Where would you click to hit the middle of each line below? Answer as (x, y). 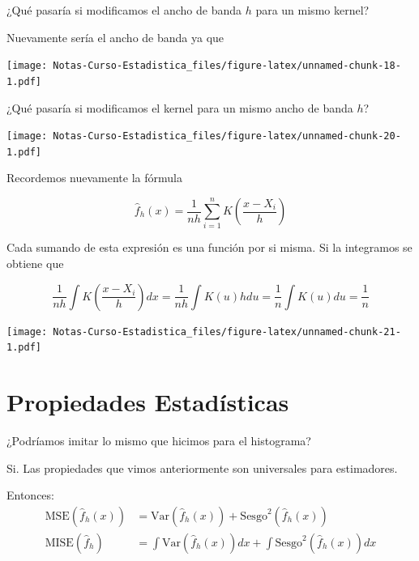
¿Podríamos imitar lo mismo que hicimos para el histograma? (159, 440)
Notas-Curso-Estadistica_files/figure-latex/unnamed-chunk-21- (227, 331)
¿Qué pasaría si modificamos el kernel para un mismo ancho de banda (180, 107)
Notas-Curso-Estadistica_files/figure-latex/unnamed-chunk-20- (227, 136)
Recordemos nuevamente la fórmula (94, 178)
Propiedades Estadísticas (148, 402)
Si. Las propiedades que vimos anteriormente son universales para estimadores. (202, 467)
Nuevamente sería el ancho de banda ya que (115, 37)
